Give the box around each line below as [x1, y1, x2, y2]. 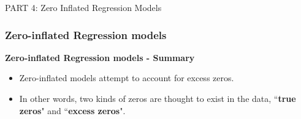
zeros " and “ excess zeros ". [19, 104, 126, 117]
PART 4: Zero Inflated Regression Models [5, 1, 162, 13]
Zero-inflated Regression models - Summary [5, 51, 195, 63]
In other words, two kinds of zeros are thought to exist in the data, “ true [19, 92, 296, 104]
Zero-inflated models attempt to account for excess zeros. [19, 71, 234, 84]
